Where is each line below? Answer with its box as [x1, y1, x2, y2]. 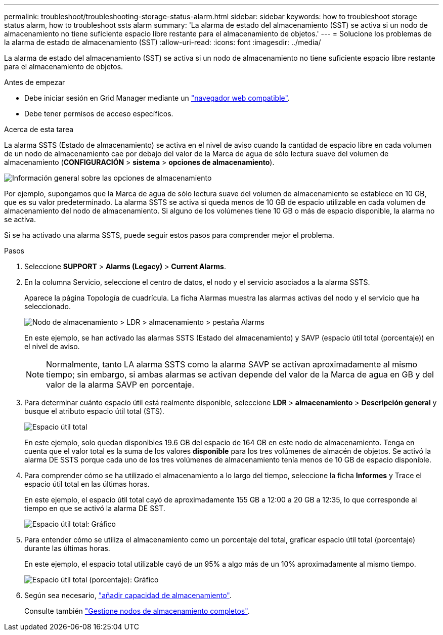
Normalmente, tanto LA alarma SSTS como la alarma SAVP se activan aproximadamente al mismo [46, 359, 418, 369]
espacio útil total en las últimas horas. [24, 480, 150, 488]
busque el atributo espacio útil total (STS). [24, 407, 164, 415]
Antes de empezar [4, 78, 65, 87]
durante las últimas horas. [24, 544, 110, 553]
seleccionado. [24, 302, 71, 311]
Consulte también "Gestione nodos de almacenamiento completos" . [24, 607, 250, 615]
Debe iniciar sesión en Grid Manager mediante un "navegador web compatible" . [24, 94, 290, 102]
